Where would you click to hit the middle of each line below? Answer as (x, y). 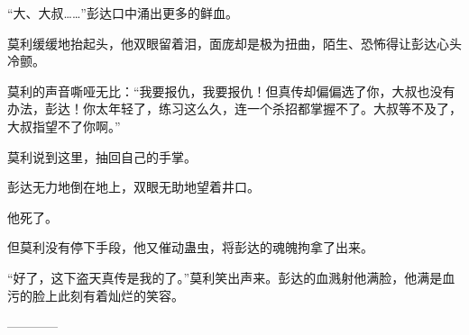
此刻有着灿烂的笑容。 (120, 295)
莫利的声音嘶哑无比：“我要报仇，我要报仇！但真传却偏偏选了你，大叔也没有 (231, 91)
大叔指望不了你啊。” (64, 126)
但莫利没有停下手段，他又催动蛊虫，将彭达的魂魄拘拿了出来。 (190, 247)
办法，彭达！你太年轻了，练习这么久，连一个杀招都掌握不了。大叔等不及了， (234, 109)
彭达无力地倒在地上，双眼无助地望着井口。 (133, 187)
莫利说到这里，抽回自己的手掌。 (102, 156)
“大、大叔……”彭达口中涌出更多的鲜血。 (123, 13)
